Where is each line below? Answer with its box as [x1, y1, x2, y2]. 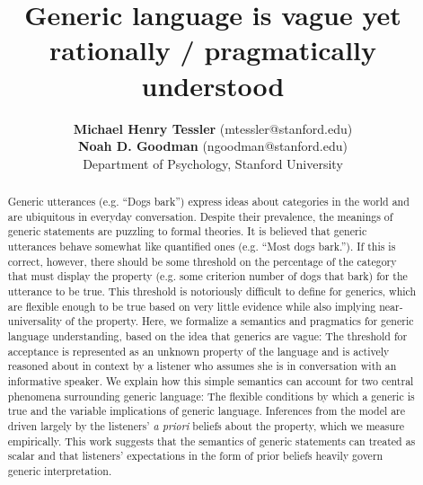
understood [141, 66, 285, 103]
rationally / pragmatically [48, 31, 377, 68]
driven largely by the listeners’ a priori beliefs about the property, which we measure [7, 418, 405, 433]
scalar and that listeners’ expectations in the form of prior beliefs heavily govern [7, 448, 383, 463]
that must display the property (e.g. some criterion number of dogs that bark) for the [7, 269, 408, 284]
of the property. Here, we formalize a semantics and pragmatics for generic [65, 313, 414, 329]
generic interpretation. [7, 463, 112, 478]
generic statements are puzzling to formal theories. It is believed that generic [7, 224, 367, 239]
